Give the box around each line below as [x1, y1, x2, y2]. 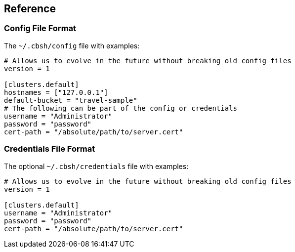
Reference [4, 2, 56, 15]
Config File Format [4, 23, 77, 34]
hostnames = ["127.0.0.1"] [4, 88, 108, 96]
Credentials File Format [4, 144, 95, 154]
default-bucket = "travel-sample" [4, 96, 137, 104]
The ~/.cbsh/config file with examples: [4, 41, 140, 50]
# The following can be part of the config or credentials [4, 104, 238, 112]
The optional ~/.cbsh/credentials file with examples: [4, 162, 189, 170]
